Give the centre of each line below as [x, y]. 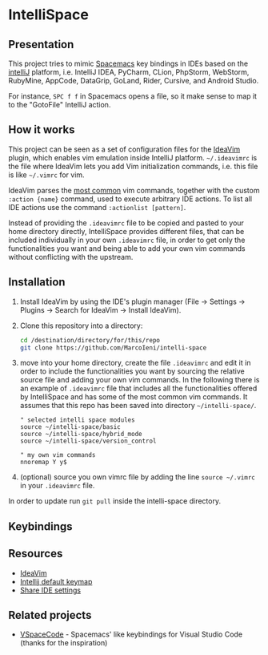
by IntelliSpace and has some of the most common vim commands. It [134, 397]
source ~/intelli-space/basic [70, 427]
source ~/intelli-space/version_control [88, 441]
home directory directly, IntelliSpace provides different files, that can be [126, 231]
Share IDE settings [50, 590]
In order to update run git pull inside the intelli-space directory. [115, 501]
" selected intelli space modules [77, 420]
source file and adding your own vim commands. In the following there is [140, 380]
